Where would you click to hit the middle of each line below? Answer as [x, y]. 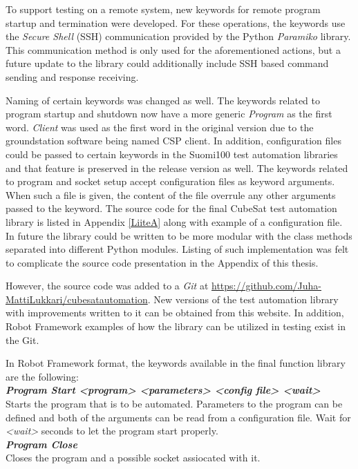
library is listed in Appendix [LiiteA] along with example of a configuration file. [174, 221]
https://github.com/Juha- [267, 286]
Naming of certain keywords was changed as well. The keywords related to [163, 100]
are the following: [42, 376]
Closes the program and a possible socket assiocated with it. [133, 458]
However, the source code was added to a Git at [107, 286]
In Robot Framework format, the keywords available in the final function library [176, 363]
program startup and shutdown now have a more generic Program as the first [169, 114]
